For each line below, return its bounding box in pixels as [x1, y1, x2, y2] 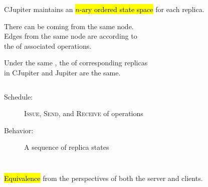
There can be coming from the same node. [4, 21, 134, 31]
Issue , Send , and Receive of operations [24, 108, 143, 119]
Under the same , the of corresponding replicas [4, 57, 148, 68]
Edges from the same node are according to [4, 31, 137, 41]
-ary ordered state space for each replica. [79, 4, 204, 14]
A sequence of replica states [24, 142, 109, 152]
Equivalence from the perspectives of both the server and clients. [4, 172, 203, 183]
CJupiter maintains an [4, 4, 73, 14]
